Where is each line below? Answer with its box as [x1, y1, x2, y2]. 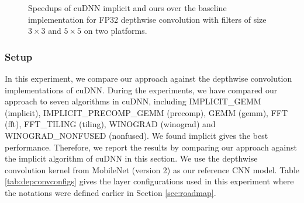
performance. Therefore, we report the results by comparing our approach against [5, 141, 297, 153]
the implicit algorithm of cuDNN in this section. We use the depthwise [5, 152, 258, 164]
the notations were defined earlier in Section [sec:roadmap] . [5, 186, 216, 198]
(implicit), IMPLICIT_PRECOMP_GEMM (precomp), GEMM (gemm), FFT [5, 106, 288, 118]
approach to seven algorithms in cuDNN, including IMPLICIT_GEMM [5, 95, 261, 107]
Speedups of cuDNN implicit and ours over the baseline [28, 2, 227, 13]
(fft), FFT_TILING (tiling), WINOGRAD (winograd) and [5, 118, 216, 130]
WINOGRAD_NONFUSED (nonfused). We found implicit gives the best [5, 129, 268, 141]
